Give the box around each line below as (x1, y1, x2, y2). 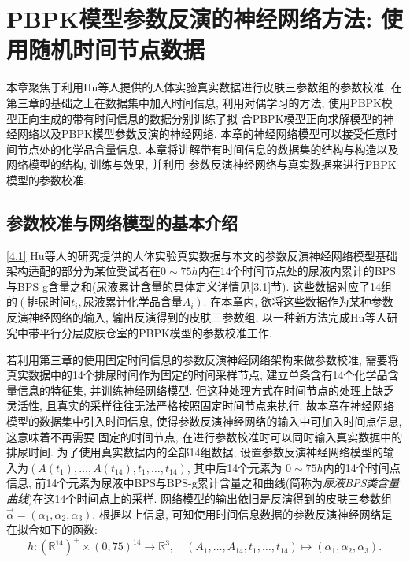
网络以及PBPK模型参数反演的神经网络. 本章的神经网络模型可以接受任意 (17, 125, 386, 142)
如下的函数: (39, 521, 98, 538)
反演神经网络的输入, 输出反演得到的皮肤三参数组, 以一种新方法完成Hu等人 (6, 309, 387, 326)
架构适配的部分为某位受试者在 (6, 262, 161, 279)
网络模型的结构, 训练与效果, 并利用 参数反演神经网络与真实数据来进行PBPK (6, 156, 397, 173)
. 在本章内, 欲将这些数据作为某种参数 (203, 293, 393, 310)
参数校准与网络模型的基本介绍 (6, 210, 238, 234)
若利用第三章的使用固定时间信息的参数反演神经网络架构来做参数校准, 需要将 (6, 351, 399, 367)
